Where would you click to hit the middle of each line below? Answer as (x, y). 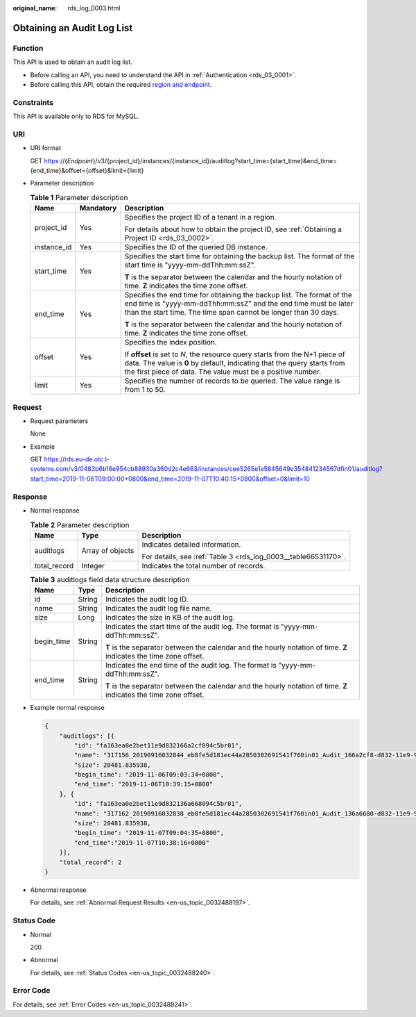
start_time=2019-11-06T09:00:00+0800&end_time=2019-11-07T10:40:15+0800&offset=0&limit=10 (170, 479)
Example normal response (68, 708)
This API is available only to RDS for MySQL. (76, 116)
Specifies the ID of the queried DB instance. (196, 247)
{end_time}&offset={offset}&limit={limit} (87, 171)
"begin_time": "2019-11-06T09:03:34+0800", (149, 775)
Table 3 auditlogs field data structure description (110, 579)
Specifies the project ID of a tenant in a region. (200, 217)
